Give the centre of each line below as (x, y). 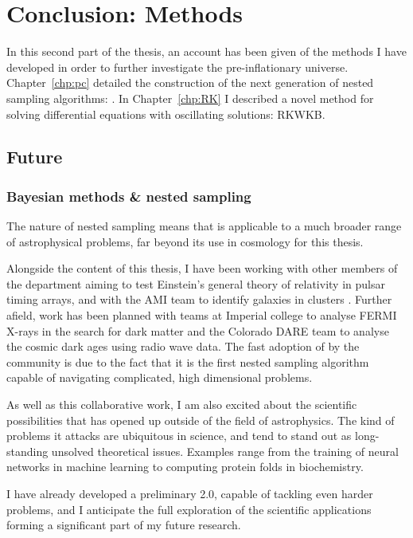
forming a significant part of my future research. (124, 525)
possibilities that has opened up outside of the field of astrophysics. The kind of (201, 420)
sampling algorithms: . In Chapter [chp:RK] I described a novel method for (190, 98)
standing (27, 451)
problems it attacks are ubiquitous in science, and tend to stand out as (179, 436)
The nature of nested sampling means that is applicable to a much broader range (204, 226)
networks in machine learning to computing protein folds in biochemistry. (185, 467)
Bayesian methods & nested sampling (129, 196)
